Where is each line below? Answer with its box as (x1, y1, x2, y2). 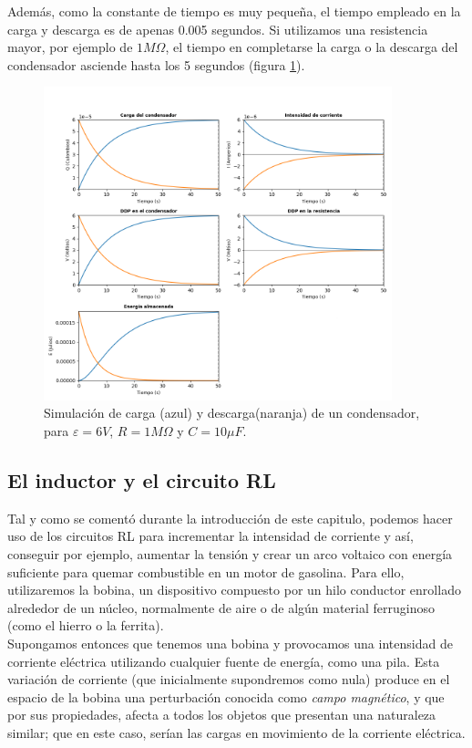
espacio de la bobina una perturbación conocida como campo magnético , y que (7, 687, 445, 706)
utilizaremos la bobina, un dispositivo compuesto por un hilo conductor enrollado (7, 580, 461, 599)
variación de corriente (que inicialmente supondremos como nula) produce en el (7, 670, 450, 689)
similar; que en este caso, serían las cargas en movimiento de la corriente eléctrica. (7, 722, 466, 742)
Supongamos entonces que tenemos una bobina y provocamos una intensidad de (7, 633, 453, 652)
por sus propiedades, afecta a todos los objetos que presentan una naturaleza (7, 705, 436, 724)
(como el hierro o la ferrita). (7, 616, 164, 635)
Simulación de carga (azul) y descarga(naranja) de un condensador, (44, 403, 420, 422)
